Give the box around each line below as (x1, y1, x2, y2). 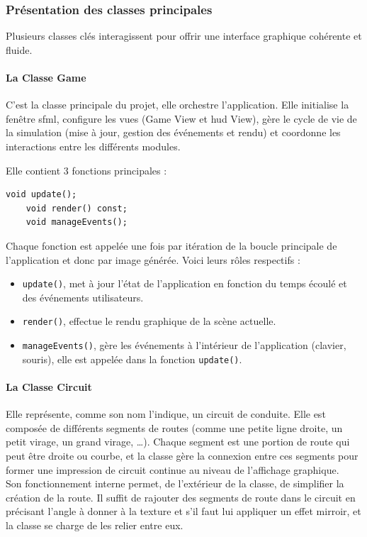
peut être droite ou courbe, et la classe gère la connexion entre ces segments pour (6, 448, 358, 463)
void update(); (6, 189, 77, 200)
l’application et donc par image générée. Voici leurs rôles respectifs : (6, 252, 300, 267)
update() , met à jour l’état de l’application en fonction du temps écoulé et (22, 276, 347, 291)
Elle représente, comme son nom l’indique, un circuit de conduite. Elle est (6, 406, 326, 421)
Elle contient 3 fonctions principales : (6, 162, 167, 177)
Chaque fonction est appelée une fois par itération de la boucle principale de (6, 238, 337, 253)
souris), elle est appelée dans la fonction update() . (22, 351, 242, 366)
